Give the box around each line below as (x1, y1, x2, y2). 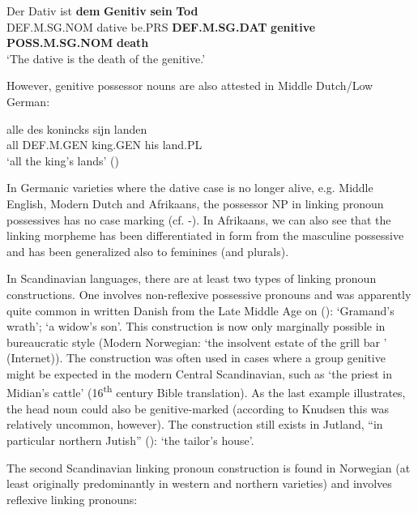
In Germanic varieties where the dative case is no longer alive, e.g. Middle (6, 179, 373, 196)
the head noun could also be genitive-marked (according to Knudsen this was (6, 400, 390, 417)
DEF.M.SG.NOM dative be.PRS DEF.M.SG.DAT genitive (6, 18, 316, 35)
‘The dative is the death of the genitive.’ (6, 49, 206, 66)
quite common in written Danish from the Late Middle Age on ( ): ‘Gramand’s (6, 301, 395, 318)
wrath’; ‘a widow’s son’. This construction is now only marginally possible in (6, 318, 386, 335)
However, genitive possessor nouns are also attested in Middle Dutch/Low (6, 77, 373, 94)
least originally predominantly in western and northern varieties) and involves (6, 475, 392, 492)
